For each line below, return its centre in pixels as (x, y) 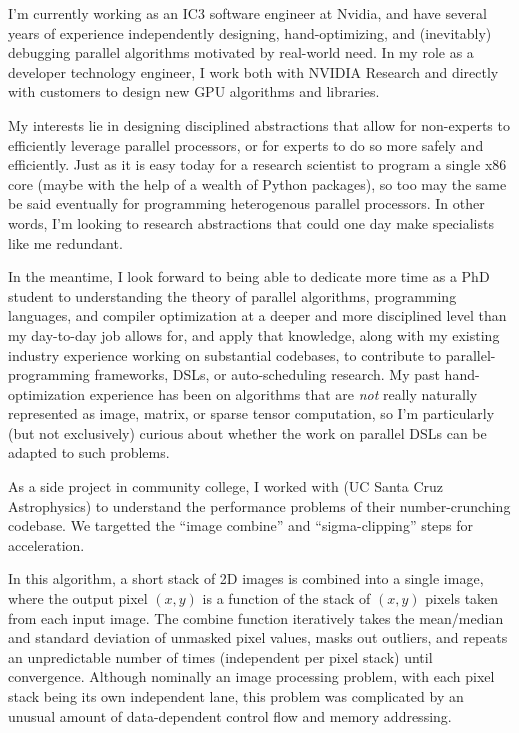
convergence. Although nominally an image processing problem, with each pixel (251, 676)
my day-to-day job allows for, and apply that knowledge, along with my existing (254, 334)
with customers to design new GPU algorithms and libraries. (194, 91)
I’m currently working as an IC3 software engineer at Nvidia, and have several (247, 13)
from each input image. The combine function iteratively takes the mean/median (256, 617)
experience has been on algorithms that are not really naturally (283, 393)
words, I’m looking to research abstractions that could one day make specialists (251, 222)
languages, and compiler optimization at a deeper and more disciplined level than (257, 315)
